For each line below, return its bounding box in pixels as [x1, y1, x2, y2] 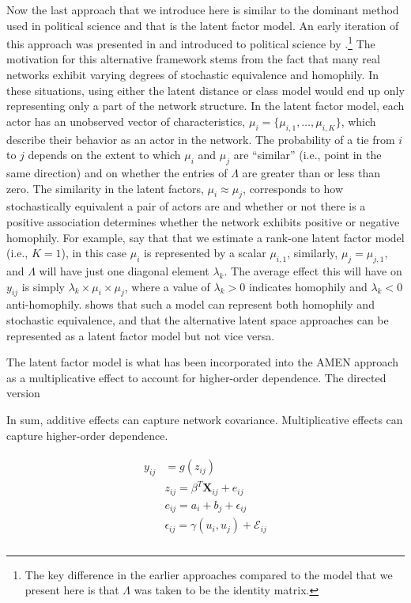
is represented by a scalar [143, 245, 266, 261]
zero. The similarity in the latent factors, [6, 180, 204, 196]
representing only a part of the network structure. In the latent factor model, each [6, 97, 405, 114]
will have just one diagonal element [39, 262, 209, 279]
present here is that [25, 582, 119, 598]
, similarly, [287, 245, 338, 261]
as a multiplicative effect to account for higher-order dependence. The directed [6, 369, 386, 385]
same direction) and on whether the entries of [6, 165, 228, 180]
